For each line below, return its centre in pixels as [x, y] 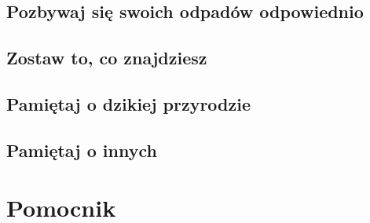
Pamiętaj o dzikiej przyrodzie [129, 103]
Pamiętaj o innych [82, 150]
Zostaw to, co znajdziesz [107, 58]
